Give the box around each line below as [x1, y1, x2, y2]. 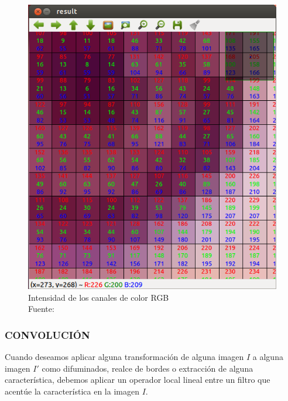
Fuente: [28, 303, 54, 315]
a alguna [252, 350, 283, 362]
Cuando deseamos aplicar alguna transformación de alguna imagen [5, 350, 244, 362]
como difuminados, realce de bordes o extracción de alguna [42, 362, 253, 374]
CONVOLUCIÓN [5, 327, 90, 342]
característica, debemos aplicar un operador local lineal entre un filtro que [5, 373, 270, 386]
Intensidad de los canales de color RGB [28, 291, 169, 303]
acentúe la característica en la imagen [5, 385, 139, 397]
